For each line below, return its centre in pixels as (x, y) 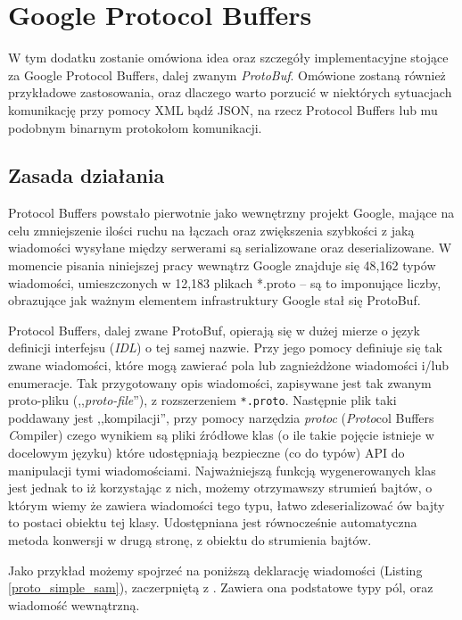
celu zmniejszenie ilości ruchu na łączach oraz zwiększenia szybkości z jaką (211, 230)
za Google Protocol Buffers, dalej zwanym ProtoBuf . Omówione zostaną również (227, 74)
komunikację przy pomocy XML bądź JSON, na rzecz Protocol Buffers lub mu (223, 109)
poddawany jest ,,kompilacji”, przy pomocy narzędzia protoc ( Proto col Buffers (221, 417)
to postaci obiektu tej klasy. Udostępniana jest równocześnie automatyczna (213, 522)
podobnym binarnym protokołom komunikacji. (135, 127)
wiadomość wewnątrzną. (74, 604)
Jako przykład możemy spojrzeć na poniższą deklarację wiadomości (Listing (215, 570)
